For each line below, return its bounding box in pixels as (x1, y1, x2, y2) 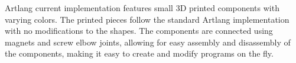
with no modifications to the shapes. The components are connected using (5, 24, 273, 37)
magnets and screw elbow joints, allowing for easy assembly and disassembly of (5, 36, 291, 48)
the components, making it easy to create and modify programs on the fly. (5, 47, 274, 60)
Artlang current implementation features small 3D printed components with (5, 2, 279, 13)
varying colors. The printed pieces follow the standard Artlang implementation (5, 13, 290, 25)
